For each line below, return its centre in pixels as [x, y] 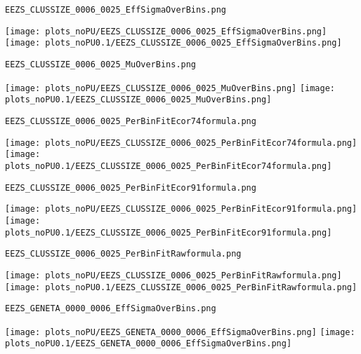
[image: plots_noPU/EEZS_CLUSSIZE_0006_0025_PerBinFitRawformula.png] [173, 275]
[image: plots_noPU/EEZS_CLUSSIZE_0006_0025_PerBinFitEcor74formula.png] [181, 143]
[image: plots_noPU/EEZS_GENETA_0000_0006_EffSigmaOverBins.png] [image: [180, 332]
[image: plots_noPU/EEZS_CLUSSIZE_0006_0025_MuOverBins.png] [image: [170, 88]
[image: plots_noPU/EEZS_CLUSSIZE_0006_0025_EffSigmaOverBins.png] [166, 31]
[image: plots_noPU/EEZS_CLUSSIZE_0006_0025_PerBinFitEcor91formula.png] [181, 209]
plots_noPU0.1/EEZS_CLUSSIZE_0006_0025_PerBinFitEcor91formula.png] [169, 232]
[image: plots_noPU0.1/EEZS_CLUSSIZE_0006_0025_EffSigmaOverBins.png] [173, 43]
